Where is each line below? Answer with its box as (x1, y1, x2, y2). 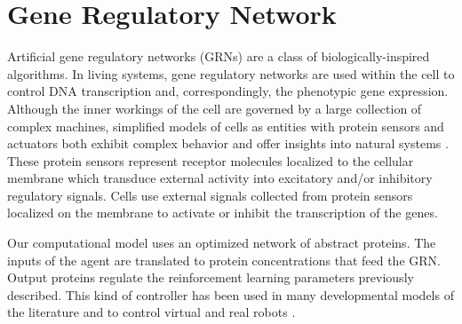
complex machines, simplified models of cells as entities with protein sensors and (7, 116, 444, 135)
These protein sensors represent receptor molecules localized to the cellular (7, 151, 414, 170)
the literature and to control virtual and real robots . (7, 303, 296, 321)
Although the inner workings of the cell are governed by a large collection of (7, 99, 422, 117)
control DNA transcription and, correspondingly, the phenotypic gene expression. (7, 82, 449, 100)
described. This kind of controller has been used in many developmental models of (7, 285, 454, 304)
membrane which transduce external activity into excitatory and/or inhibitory (7, 169, 433, 187)
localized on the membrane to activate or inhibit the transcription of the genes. (7, 203, 438, 222)
